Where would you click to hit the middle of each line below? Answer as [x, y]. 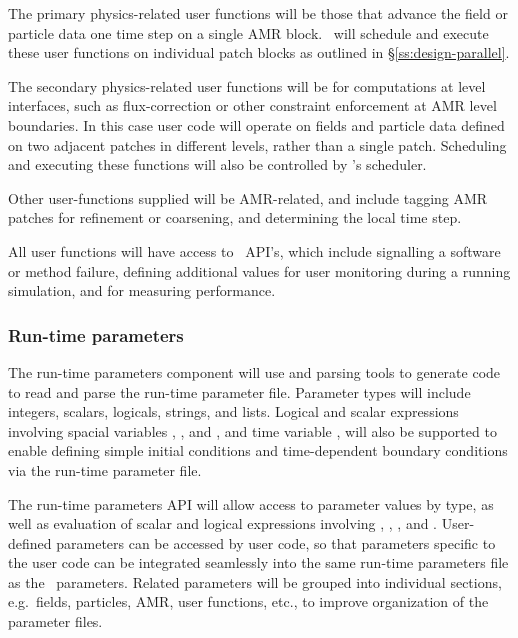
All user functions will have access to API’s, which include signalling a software [254, 250]
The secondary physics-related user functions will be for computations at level [247, 85]
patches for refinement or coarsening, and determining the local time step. [235, 217]
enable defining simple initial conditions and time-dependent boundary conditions [258, 450]
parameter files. [55, 621]
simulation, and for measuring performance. [142, 290]
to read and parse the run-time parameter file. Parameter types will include [239, 391]
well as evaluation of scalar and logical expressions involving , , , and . [223, 523]
